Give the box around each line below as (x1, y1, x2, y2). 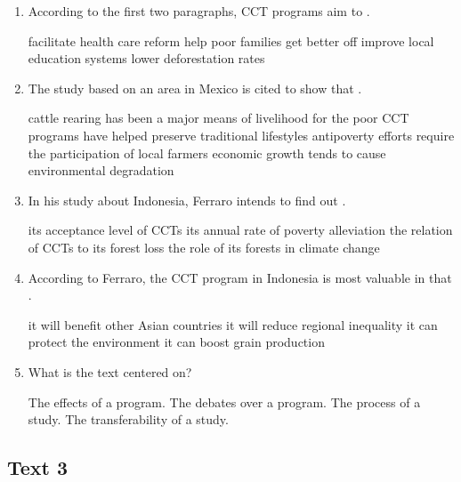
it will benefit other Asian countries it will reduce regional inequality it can (28, 315, 438, 333)
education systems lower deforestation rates (28, 49, 265, 68)
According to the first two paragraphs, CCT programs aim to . (28, 2, 370, 20)
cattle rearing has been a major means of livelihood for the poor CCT (28, 108, 409, 127)
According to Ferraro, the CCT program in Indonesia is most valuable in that (28, 268, 452, 286)
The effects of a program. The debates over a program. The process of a (28, 392, 421, 411)
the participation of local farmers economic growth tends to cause (28, 143, 386, 162)
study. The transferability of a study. (28, 410, 229, 429)
